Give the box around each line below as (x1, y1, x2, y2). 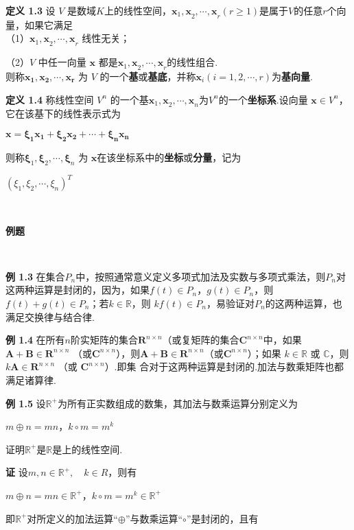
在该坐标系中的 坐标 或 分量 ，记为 (97, 149, 241, 164)
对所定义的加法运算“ (27, 511, 118, 525)
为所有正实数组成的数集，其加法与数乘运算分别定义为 (57, 396, 298, 410)
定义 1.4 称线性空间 (5, 92, 94, 106)
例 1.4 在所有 (5, 333, 65, 347)
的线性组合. (167, 55, 218, 69)
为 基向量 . (272, 69, 313, 83)
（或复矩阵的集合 (162, 333, 239, 347)
